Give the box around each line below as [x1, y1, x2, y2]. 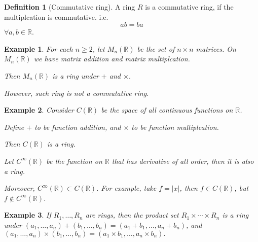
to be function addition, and [34, 121, 121, 132]
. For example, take [96, 183, 157, 193]
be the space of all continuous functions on [101, 105, 233, 115]
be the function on [46, 155, 102, 166]
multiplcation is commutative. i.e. [4, 11, 108, 22]
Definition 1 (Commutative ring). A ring [4, 2, 135, 12]
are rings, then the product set [85, 210, 179, 220]
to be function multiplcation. [131, 121, 219, 132]
